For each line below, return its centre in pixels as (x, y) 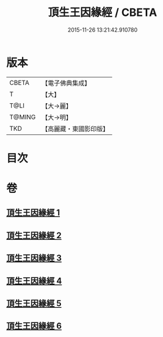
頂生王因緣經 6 (34, 326)
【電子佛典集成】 (66, 83)
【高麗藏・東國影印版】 (75, 129)
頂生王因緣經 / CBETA (103, 13)
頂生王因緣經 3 (34, 258)
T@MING (23, 117)
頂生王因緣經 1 (33, 213)
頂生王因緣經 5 (34, 304)
